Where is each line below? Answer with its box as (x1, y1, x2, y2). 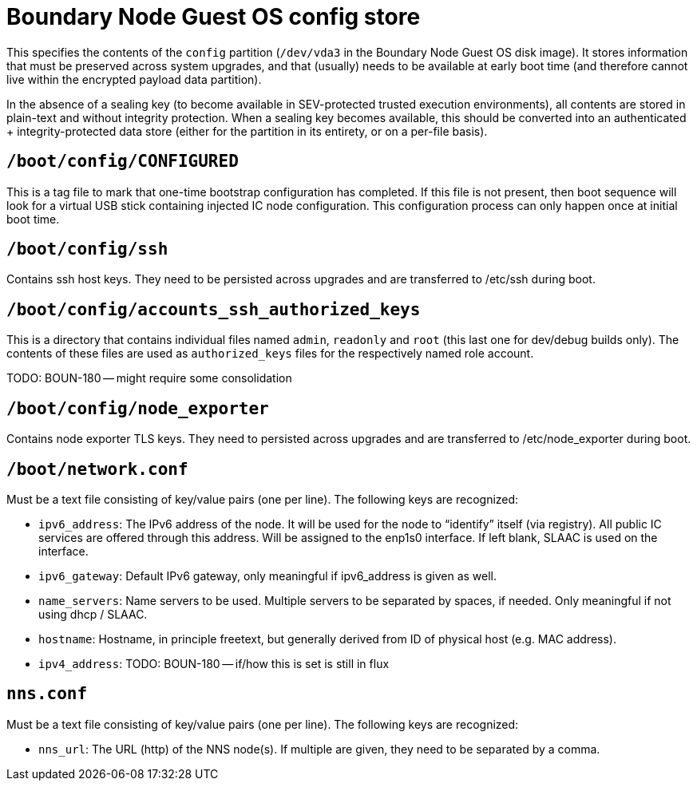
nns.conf (6, 684, 88, 704)
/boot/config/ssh (6, 239, 168, 259)
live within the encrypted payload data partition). (6, 72, 262, 86)
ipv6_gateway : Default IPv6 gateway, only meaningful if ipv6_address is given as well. (38, 568, 497, 583)
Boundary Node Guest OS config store (6, 3, 421, 30)
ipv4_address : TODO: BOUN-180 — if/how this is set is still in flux (38, 656, 390, 670)
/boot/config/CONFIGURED (6, 152, 239, 172)
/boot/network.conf (6, 459, 188, 479)
